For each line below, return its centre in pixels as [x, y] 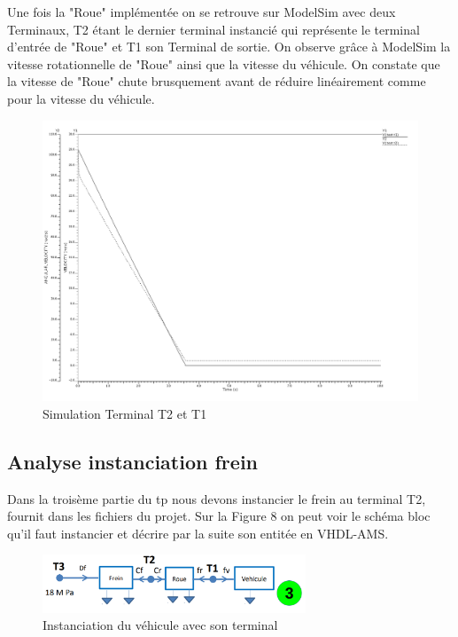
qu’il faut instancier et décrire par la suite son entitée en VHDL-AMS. [198, 533]
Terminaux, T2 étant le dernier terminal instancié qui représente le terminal [213, 29]
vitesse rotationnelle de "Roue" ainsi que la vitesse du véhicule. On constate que [224, 63]
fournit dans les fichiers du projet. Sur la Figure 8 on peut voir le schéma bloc [219, 516]
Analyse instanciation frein [132, 461]
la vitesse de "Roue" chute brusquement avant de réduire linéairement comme [217, 81]
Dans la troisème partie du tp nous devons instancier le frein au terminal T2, [217, 498]
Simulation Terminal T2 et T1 [125, 413]
